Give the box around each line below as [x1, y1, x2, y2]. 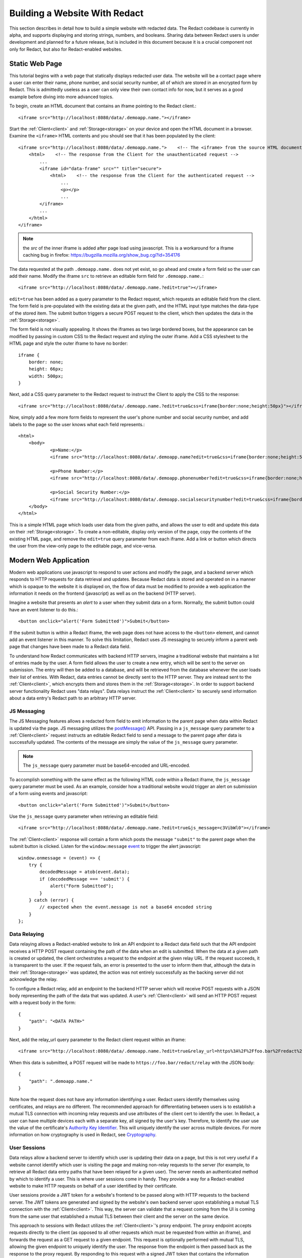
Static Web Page [9, 59, 62, 68]
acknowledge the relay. [9, 976, 58, 982]
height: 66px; [28, 366, 64, 372]
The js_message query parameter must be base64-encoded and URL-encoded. [23, 762, 191, 768]
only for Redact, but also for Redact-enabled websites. [9, 46, 123, 52]
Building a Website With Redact [9, 8, 143, 19]
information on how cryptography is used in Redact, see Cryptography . [9, 1132, 157, 1138]
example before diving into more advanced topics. [9, 94, 114, 100]
